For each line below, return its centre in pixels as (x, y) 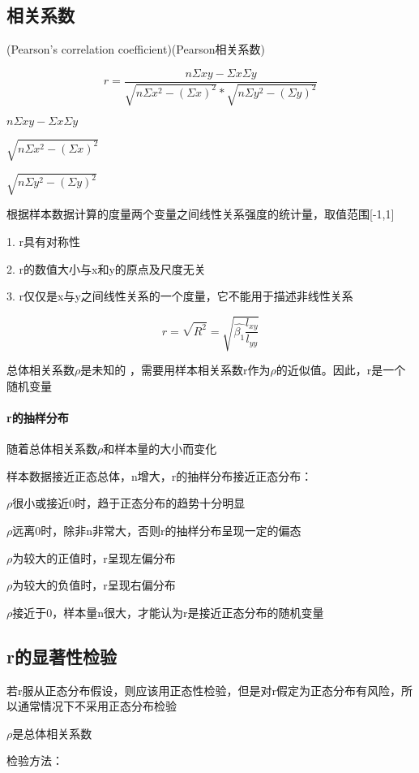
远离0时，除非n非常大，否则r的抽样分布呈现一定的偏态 (157, 531)
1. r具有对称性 (44, 241)
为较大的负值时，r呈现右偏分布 (94, 585)
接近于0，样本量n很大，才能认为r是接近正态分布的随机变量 (168, 612)
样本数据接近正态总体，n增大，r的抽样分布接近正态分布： (160, 475)
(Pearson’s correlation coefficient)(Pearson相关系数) (136, 49)
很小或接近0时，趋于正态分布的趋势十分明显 (129, 503)
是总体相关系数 (52, 733)
